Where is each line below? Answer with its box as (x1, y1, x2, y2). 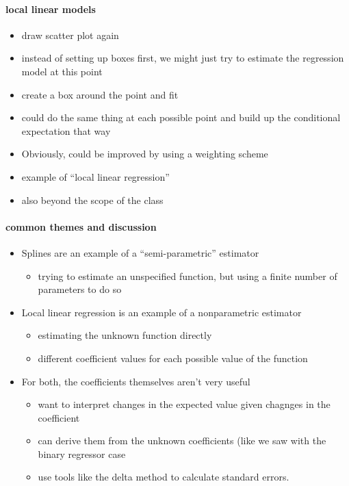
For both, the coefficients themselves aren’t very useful (21, 374, 250, 388)
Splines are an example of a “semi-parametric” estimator (21, 245, 259, 259)
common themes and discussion (5, 219, 157, 233)
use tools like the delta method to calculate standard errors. (38, 470, 289, 484)
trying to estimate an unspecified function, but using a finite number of (38, 268, 337, 283)
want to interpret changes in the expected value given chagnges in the (38, 397, 331, 411)
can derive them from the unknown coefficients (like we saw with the (38, 433, 326, 448)
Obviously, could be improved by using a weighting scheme (21, 146, 268, 161)
